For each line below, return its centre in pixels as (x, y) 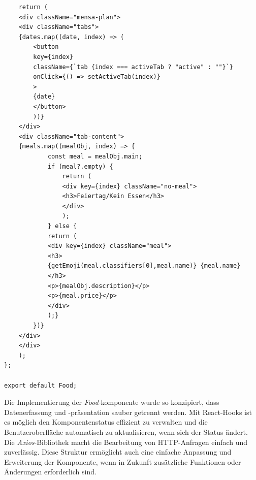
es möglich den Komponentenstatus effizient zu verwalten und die (106, 422)
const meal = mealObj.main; (95, 156)
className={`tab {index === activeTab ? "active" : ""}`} (133, 67)
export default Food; (41, 385)
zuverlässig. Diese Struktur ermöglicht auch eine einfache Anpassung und (118, 452)
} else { (62, 226)
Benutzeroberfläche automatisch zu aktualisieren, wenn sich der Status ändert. (126, 431)
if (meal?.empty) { (80, 166)
